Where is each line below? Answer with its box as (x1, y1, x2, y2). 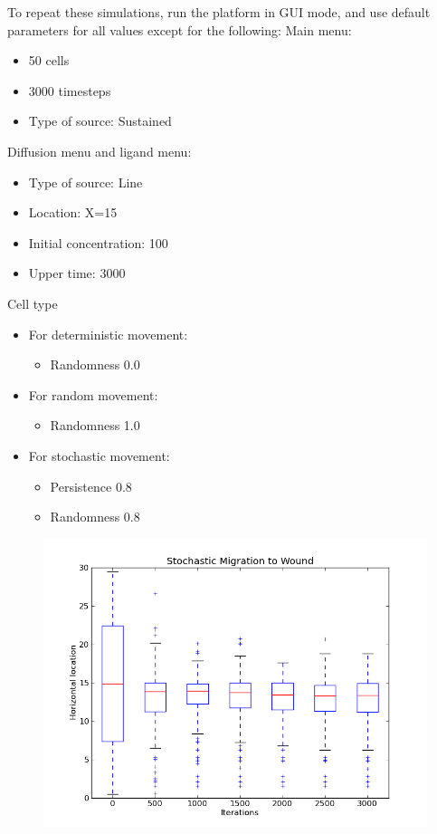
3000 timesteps (28, 81, 111, 100)
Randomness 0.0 (50, 355, 140, 374)
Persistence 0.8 (50, 476, 132, 495)
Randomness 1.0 (50, 416, 140, 435)
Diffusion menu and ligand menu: (7, 141, 192, 160)
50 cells (28, 51, 70, 70)
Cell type (7, 293, 58, 312)
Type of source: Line (28, 172, 143, 191)
